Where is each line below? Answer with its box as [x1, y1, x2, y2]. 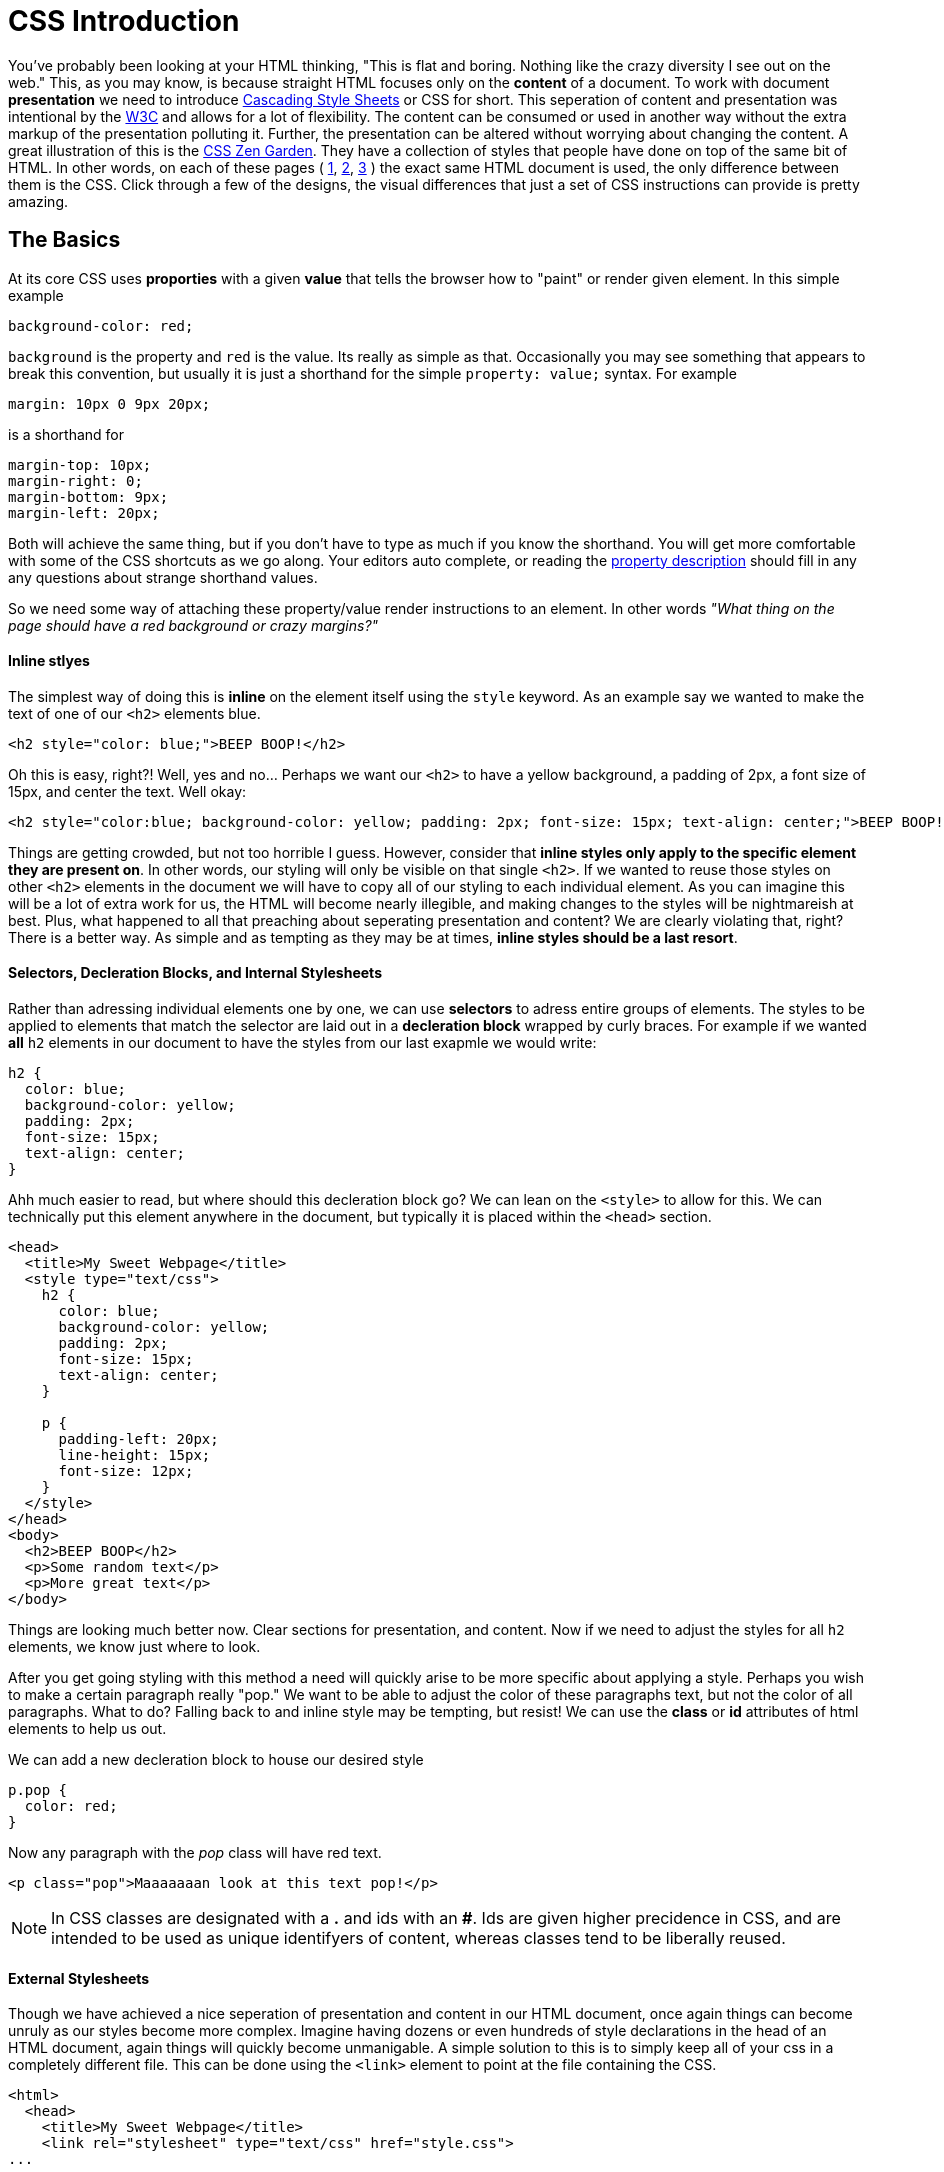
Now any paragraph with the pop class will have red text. [8, 1844, 382, 1862]
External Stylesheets [8, 1969, 150, 1987]
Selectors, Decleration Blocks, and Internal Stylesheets [8, 964, 382, 982]
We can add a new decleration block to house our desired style [8, 1751, 424, 1769]
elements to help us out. [8, 1720, 167, 1738]
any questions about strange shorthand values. [8, 568, 318, 586]
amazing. [8, 192, 68, 210]
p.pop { [8, 1782, 68, 1799]
